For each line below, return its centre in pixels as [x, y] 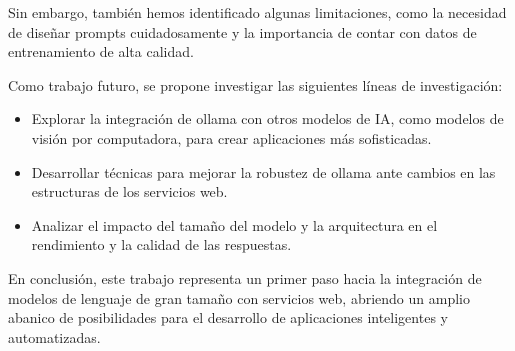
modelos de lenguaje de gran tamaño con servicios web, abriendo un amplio [239, 297]
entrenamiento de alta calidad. [101, 51]
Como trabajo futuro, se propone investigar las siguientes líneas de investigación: [255, 84]
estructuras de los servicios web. [129, 191]
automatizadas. [54, 336]
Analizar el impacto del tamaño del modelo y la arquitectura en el [234, 224]
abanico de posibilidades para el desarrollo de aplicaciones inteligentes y [228, 317]
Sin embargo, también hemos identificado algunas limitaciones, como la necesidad [257, 12]
